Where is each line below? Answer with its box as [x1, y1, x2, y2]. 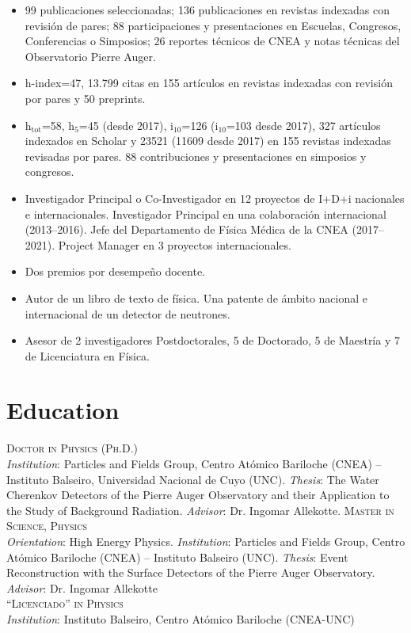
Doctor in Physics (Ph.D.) [6, 440, 139, 456]
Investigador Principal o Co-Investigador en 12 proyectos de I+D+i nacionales [25, 189, 405, 206]
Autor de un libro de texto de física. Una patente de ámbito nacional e [25, 289, 368, 306]
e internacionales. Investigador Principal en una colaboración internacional [25, 205, 386, 222]
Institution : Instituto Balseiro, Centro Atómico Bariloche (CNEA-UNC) [6, 610, 355, 627]
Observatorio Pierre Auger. [25, 48, 156, 64]
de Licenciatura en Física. [25, 347, 150, 364]
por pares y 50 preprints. [25, 90, 146, 106]
